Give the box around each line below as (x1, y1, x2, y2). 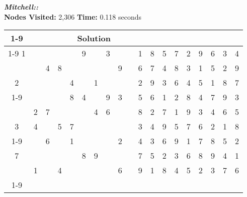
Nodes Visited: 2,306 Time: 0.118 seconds (4, 11, 142, 22)
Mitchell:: (4, 2, 39, 12)
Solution (77, 32, 111, 44)
